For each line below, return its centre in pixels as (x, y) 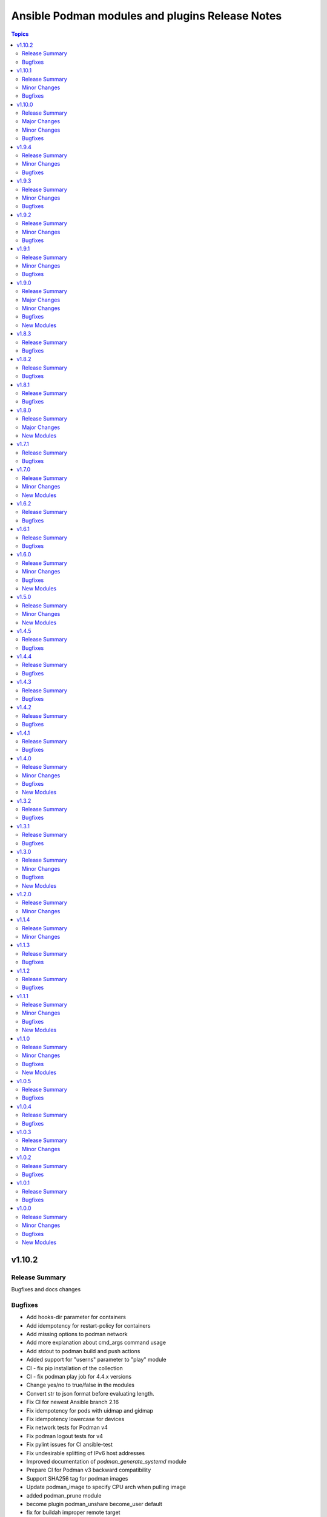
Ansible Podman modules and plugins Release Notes (147, 16)
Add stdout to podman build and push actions (83, 1351)
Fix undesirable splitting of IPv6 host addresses (86, 1453)
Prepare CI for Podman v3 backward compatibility (89, 1470)
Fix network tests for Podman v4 (67, 1427)
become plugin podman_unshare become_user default (94, 1504)
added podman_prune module (64, 1495)
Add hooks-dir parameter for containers (76, 1317)
